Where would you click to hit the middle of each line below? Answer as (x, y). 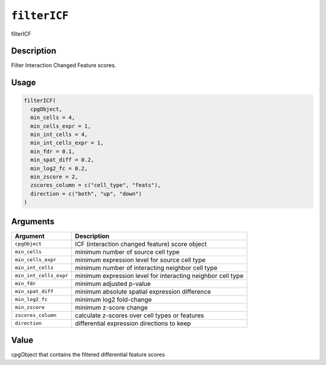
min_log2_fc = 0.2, (59, 168)
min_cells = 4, (53, 118)
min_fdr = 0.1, (53, 151)
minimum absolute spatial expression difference (143, 291)
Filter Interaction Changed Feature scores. (64, 65)
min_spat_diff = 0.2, (62, 160)
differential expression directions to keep (133, 323)
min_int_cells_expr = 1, (67, 143)
